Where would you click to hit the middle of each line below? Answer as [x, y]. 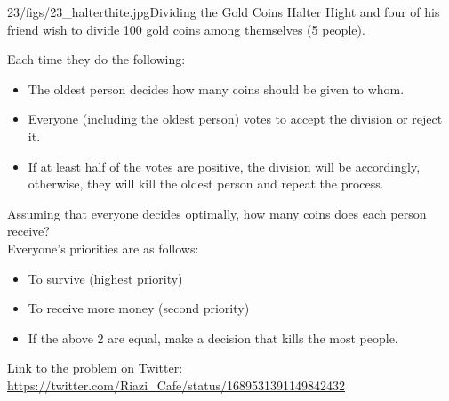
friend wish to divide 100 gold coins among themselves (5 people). [186, 29]
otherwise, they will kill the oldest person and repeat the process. [206, 184]
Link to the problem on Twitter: [95, 368]
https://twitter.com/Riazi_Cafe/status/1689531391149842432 [176, 385]
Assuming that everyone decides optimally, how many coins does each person [217, 213]
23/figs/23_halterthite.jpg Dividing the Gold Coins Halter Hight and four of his [224, 12]
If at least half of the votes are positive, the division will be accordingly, [224, 166]
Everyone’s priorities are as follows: [103, 248]
